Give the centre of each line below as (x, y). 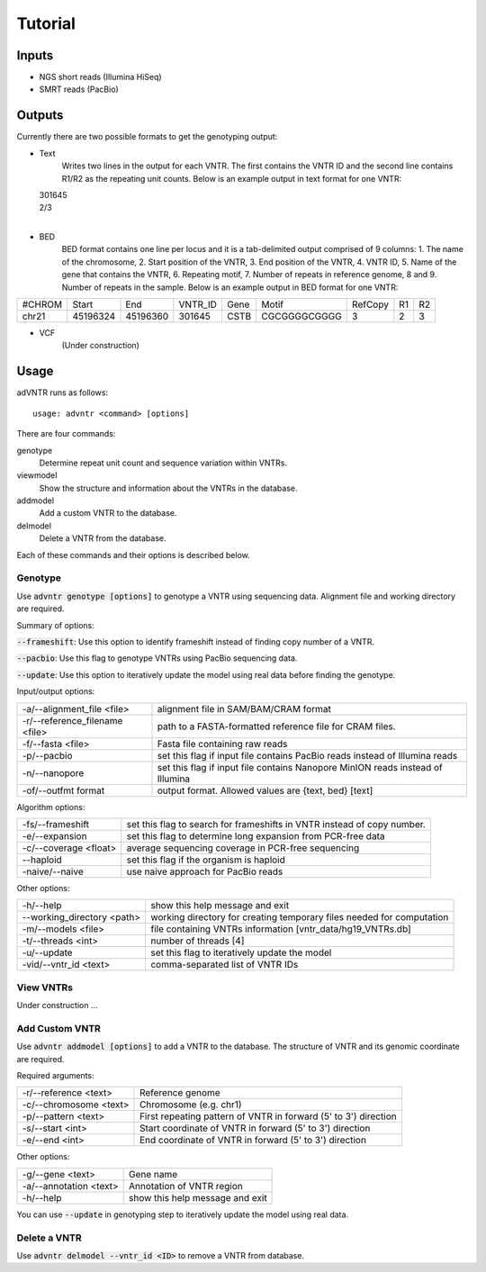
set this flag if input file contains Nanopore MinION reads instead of (300, 767)
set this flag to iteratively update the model (241, 952)
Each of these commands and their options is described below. (134, 555)
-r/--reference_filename (72, 720)
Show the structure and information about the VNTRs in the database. (168, 488)
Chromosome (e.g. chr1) (191, 1105)
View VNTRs (45, 988)
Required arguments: (55, 1075)
